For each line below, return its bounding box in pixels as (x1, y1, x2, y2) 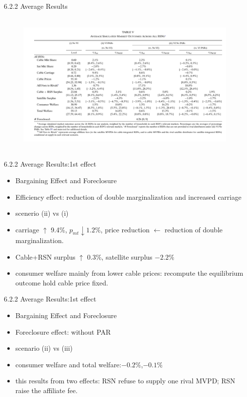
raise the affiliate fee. (15, 385, 78, 396)
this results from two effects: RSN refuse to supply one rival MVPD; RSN (15, 376, 235, 386)
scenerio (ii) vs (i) (15, 208, 69, 218)
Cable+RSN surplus (15, 251, 76, 262)
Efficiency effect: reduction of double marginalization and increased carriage (15, 191, 242, 202)
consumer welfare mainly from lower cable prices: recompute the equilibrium (15, 268, 244, 278)
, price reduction (100, 224, 150, 234)
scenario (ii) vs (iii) (15, 343, 73, 353)
